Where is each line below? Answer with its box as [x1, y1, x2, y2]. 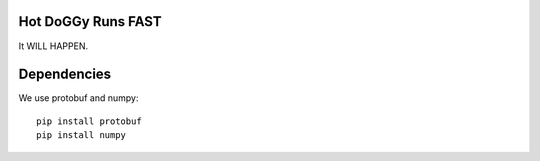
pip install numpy [36, 130, 127, 141]
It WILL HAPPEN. [18, 40, 89, 52]
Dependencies [18, 66, 112, 83]
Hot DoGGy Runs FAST [18, 13, 162, 30]
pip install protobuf [36, 115, 142, 127]
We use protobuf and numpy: [18, 92, 139, 104]
